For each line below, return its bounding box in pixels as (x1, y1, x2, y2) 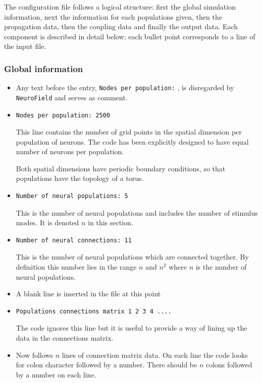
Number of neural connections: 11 (16, 236, 132, 244)
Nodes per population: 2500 (16, 111, 110, 119)
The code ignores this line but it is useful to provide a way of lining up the (16, 323, 247, 333)
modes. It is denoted (16, 217, 79, 228)
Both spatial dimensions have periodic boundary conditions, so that (16, 163, 226, 173)
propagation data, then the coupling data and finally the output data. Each (4, 21, 238, 32)
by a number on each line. (16, 369, 96, 379)
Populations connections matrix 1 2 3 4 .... (16, 307, 172, 315)
